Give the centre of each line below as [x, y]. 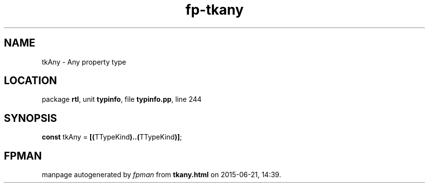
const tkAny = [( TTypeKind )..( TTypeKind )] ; [112, 137]
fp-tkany [214, 10]
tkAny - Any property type [84, 62]
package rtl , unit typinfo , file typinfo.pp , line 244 [122, 99]
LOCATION [31, 81]
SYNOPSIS [31, 118]
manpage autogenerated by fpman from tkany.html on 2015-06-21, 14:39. [161, 175]
